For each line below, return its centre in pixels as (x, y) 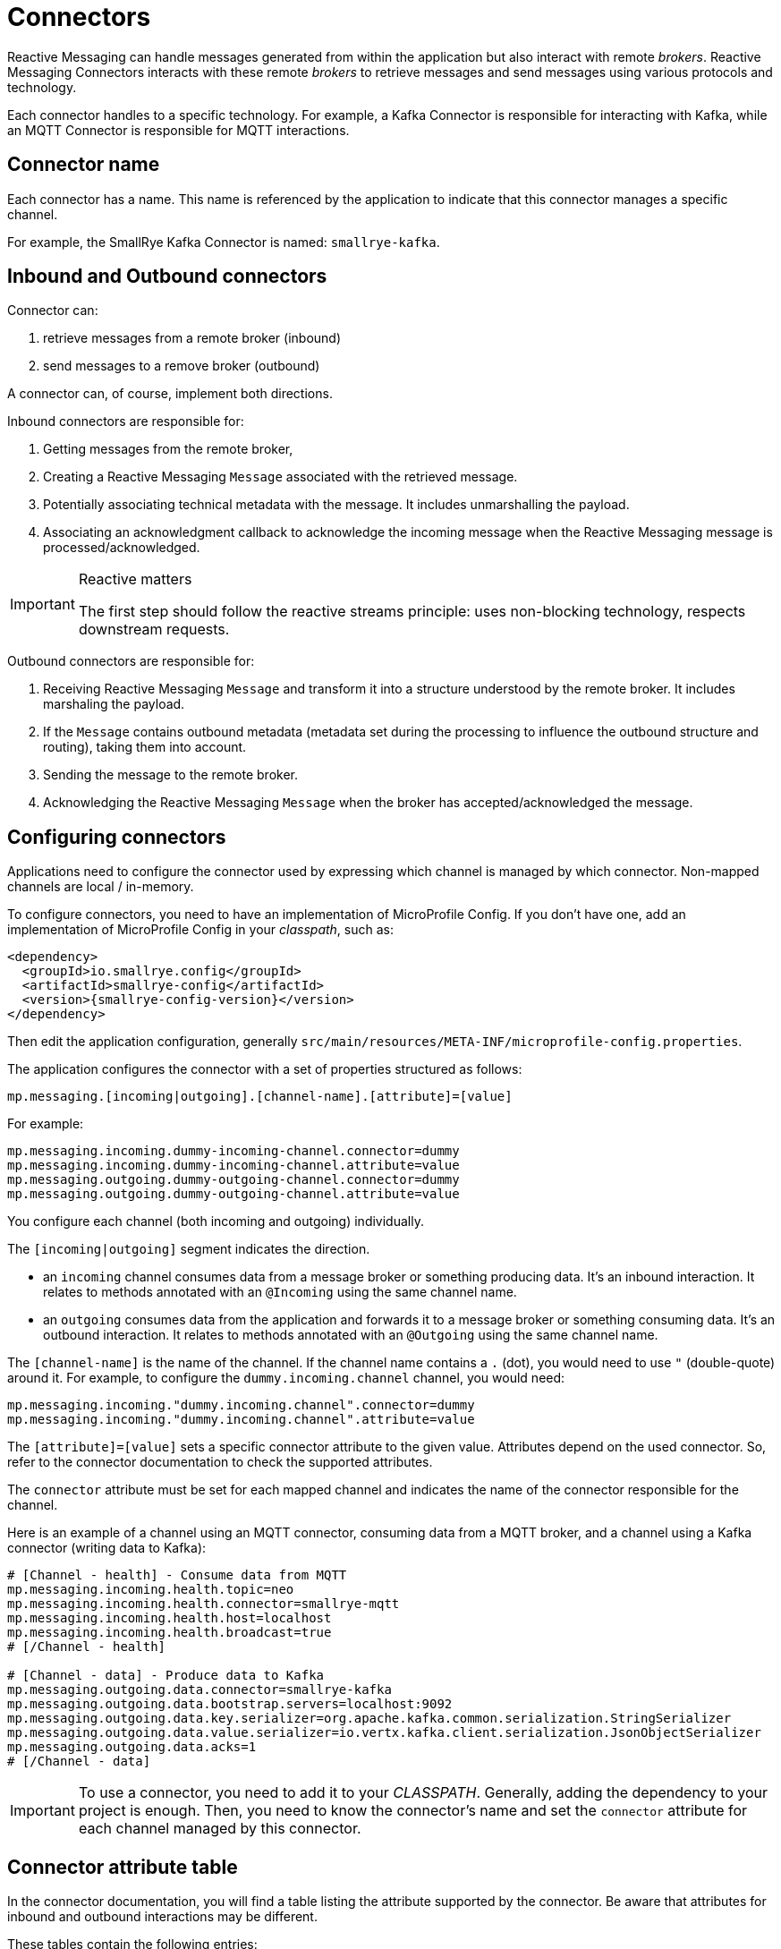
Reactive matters (135, 579)
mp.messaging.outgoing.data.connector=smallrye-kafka (199, 1690)
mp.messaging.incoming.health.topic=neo (151, 1590)
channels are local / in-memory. (101, 887)
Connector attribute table (123, 1867)
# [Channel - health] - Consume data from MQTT (177, 1575)
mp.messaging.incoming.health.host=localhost (170, 1618)
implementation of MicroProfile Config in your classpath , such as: (200, 930)
